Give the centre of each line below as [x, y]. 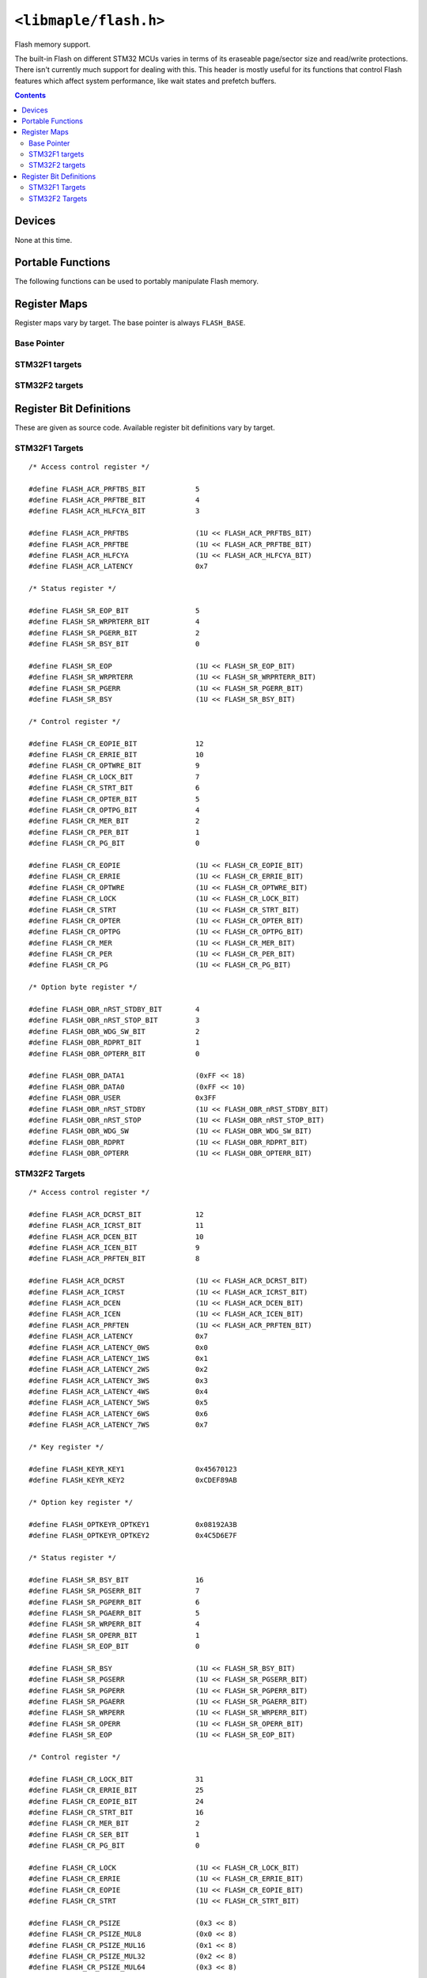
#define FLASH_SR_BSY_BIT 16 [117, 1580]
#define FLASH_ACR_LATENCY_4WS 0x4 [119, 1392]
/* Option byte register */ [83, 987]
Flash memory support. [53, 44]
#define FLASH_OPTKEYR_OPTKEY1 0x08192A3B [133, 1524]
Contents [30, 96]
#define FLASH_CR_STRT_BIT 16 [117, 1812]
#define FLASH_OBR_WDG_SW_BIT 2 [114, 1031]
